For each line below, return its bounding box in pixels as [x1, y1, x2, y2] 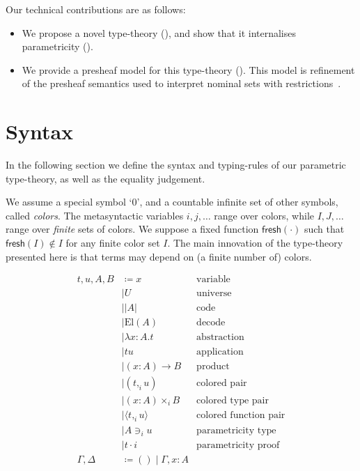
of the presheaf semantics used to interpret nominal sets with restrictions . [22, 76, 341, 91]
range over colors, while [214, 208, 314, 222]
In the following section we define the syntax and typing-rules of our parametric [6, 157, 346, 172]
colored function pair [196, 410, 285, 420]
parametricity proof [196, 440, 280, 451]
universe [196, 288, 232, 299]
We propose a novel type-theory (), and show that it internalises [22, 25, 296, 40]
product [196, 362, 230, 372]
